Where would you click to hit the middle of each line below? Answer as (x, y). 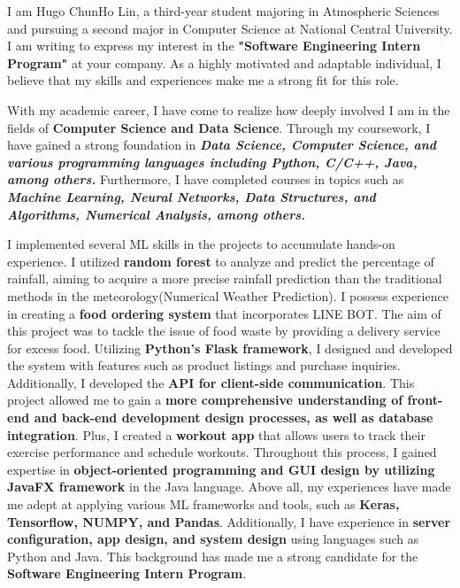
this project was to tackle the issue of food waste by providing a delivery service (224, 331)
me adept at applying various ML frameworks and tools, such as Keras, (203, 504)
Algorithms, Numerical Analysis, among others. (157, 214)
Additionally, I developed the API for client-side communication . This (211, 382)
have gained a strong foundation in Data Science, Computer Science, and (222, 145)
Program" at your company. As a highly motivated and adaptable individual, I (224, 62)
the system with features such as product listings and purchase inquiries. (204, 365)
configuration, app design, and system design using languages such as (213, 539)
